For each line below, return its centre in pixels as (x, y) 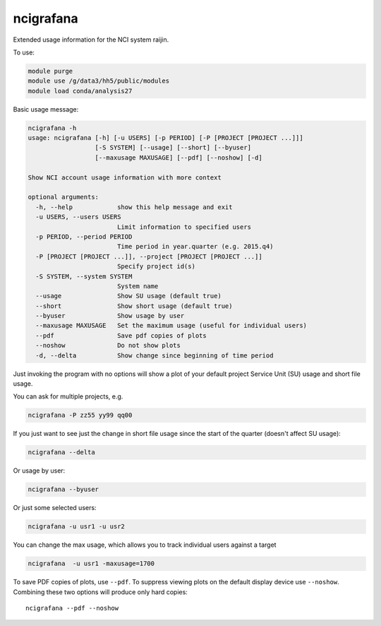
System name (138, 286)
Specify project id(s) (156, 266)
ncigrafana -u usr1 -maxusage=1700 (91, 564)
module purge (50, 71)
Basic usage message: (46, 109)
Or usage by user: (39, 471)
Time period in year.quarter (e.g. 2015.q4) (195, 247)
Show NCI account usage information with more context (125, 177)
